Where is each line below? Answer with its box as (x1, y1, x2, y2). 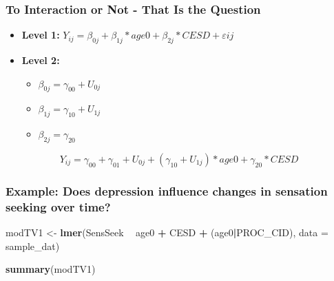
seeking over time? (6, 198, 111, 215)
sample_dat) (6, 238, 60, 253)
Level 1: (21, 28, 60, 42)
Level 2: (21, 53, 60, 67)
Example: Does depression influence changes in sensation (6, 182, 328, 199)
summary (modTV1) (6, 262, 96, 276)
